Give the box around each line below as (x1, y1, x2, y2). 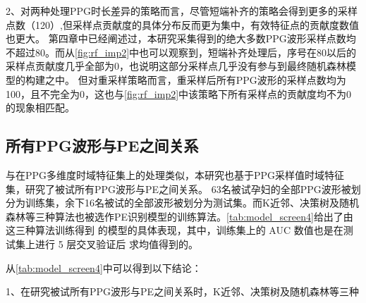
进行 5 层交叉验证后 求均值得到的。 (35, 236, 198, 251)
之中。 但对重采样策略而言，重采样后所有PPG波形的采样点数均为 (44, 72, 346, 87)
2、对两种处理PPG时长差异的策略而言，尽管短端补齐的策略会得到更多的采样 (6, 4, 358, 18)
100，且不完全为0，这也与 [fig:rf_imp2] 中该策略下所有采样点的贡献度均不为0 (6, 86, 352, 101)
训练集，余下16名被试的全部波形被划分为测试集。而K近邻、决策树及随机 (25, 195, 359, 210)
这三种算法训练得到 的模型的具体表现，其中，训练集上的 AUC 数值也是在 (6, 223, 343, 237)
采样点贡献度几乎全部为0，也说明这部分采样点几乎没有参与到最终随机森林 (6, 58, 346, 73)
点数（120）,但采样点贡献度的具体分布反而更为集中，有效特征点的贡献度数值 (6, 17, 359, 32)
